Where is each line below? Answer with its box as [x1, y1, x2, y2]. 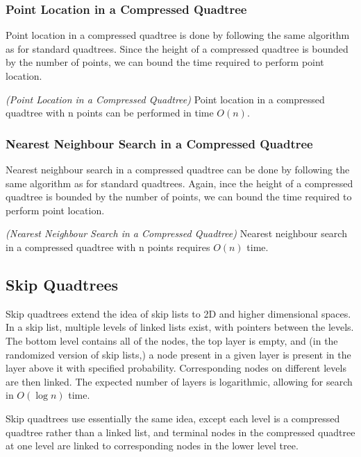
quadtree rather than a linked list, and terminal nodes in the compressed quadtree [6, 424, 355, 439]
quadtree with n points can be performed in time [6, 105, 214, 120]
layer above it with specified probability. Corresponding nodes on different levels [6, 361, 346, 375]
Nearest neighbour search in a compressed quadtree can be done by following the [6, 162, 350, 176]
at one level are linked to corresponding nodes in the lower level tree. [6, 438, 299, 453]
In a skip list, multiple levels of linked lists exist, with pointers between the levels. [6, 320, 354, 334]
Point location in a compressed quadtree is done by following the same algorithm [6, 28, 350, 42]
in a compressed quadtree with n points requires [6, 239, 210, 254]
